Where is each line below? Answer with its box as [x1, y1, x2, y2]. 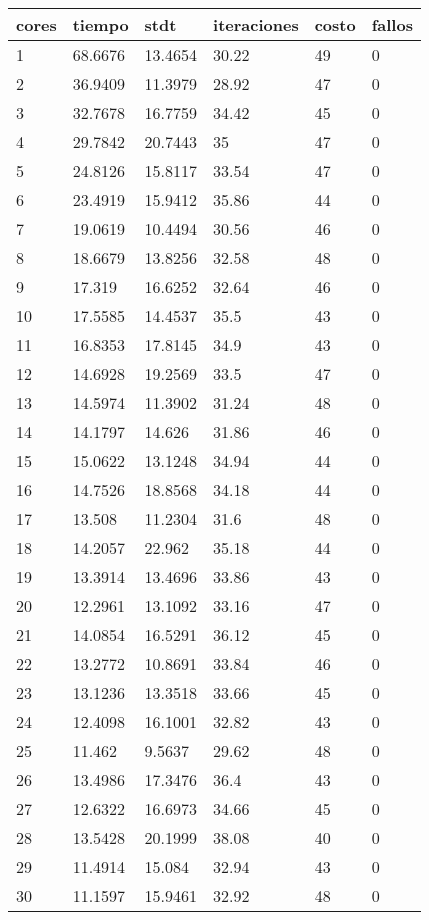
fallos [371, 13, 413, 36]
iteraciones [213, 13, 299, 36]
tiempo [72, 13, 129, 36]
